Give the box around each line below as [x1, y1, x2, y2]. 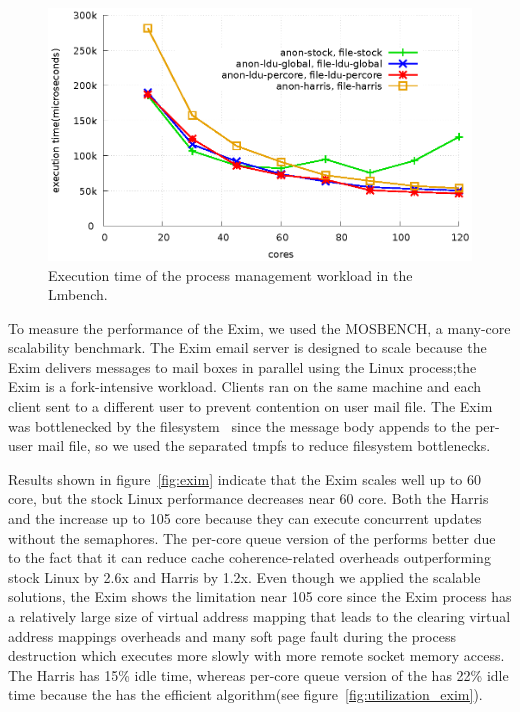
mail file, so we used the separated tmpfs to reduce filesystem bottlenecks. [37, 435, 491, 456]
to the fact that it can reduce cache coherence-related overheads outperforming [8, 547, 491, 568]
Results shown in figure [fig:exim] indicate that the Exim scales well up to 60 [8, 468, 481, 489]
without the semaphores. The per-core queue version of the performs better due [8, 527, 496, 548]
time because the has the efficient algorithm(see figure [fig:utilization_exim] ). [8, 684, 483, 705]
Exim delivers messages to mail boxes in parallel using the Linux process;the [8, 356, 477, 377]
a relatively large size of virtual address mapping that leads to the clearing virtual [8, 606, 511, 627]
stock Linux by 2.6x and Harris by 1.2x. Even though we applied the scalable [8, 566, 481, 587]
